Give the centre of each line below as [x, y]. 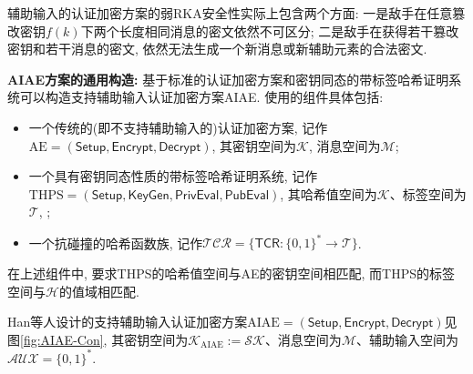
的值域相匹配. [99, 291]
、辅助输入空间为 [407, 339]
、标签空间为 [428, 193]
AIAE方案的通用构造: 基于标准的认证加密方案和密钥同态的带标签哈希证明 [228, 79]
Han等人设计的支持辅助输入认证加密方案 [128, 322]
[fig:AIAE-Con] [62, 339]
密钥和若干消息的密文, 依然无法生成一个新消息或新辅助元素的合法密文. [217, 49]
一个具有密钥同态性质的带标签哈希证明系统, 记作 [173, 176]
